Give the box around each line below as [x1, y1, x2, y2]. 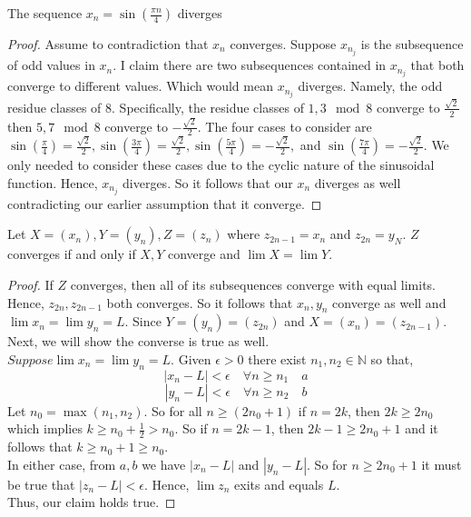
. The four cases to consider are [197, 116, 372, 135]
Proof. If [7, 274, 54, 293]
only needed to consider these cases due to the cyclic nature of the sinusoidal [7, 155, 435, 174]
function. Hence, [7, 173, 98, 192]
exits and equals [234, 474, 324, 493]
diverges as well [314, 173, 401, 192]
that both [410, 55, 465, 75]
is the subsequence [360, 35, 464, 53]
